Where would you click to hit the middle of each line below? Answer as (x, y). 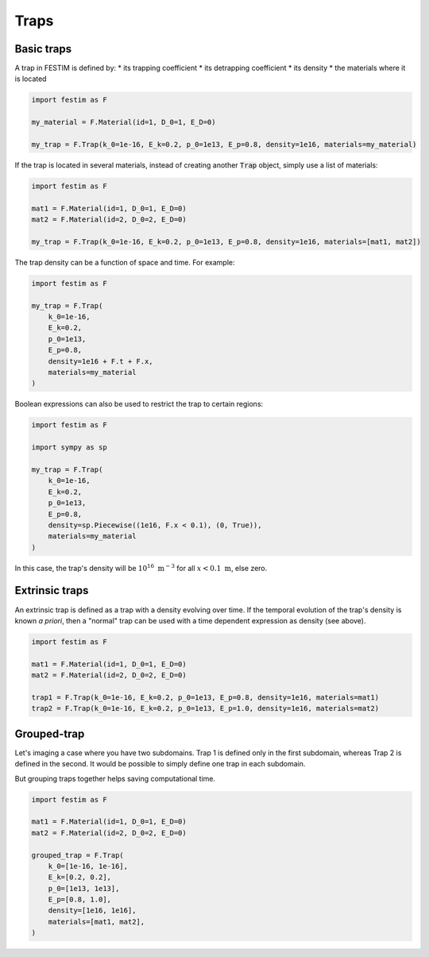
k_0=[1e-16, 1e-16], (88, 866)
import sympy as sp (69, 448)
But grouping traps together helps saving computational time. (115, 778)
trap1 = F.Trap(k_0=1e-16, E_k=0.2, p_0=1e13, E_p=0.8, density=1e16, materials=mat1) (205, 697)
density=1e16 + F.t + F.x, (101, 361)
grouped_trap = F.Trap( (78, 855)
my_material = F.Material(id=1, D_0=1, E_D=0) (124, 122)
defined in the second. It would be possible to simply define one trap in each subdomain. (160, 764)
